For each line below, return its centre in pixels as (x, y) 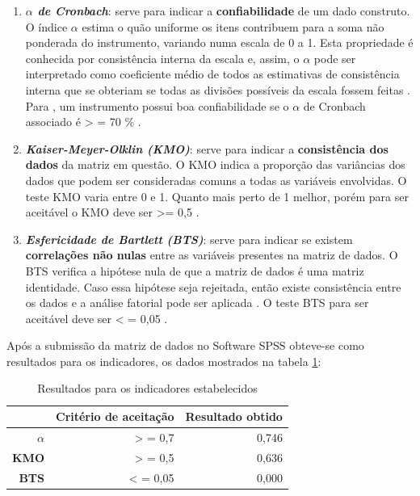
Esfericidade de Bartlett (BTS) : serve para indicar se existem (189, 239)
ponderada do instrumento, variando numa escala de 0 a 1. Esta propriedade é (219, 42)
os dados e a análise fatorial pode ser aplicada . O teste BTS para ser (197, 303)
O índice (46, 26)
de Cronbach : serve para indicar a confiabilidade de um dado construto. (224, 11)
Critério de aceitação (115, 416)
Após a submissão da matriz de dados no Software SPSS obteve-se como (185, 345)
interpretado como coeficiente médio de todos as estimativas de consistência (212, 74)
